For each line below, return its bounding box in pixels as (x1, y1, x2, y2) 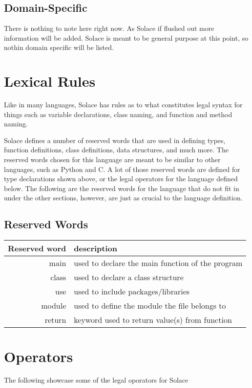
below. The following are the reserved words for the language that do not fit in (4, 183, 239, 193)
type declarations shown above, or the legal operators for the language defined (4, 173, 238, 184)
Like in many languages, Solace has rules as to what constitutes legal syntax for (4, 99, 243, 110)
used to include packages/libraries (74, 286, 190, 297)
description (74, 242, 117, 254)
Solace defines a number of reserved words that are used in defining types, (4, 135, 226, 145)
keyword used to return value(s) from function (74, 314, 232, 326)
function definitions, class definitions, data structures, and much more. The (4, 145, 229, 155)
